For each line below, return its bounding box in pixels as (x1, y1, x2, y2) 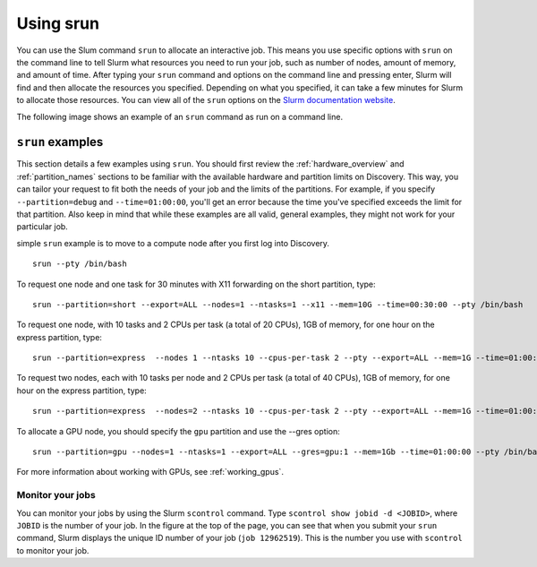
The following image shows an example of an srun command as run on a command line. (16, 111, 344, 122)
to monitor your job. (16, 545, 89, 555)
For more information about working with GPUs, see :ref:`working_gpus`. (16, 467, 284, 477)
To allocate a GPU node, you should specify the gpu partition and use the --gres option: (16, 425, 340, 436)
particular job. (16, 221, 69, 232)
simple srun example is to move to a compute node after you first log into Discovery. (16, 237, 330, 248)
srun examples (16, 134, 104, 150)
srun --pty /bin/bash (32, 259, 127, 269)
